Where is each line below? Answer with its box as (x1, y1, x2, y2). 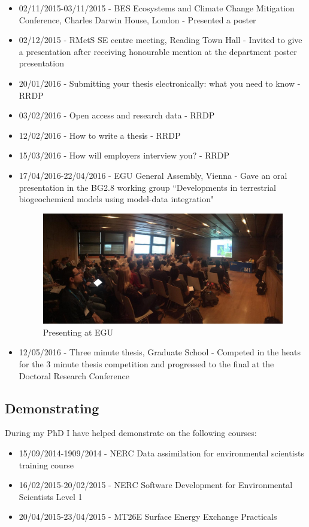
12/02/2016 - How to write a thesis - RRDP (19, 129, 181, 141)
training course (19, 458, 74, 471)
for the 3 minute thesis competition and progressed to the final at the (19, 357, 274, 370)
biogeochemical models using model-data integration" (19, 193, 214, 205)
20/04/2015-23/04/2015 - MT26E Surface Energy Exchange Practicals (19, 510, 277, 523)
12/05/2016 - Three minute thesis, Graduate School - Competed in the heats (19, 346, 301, 358)
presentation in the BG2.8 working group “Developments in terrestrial (19, 181, 276, 193)
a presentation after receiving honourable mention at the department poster (19, 45, 297, 57)
